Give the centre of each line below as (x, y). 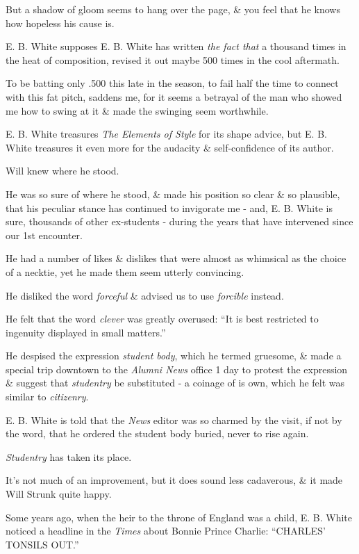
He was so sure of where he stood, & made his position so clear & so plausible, (173, 194)
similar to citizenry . (47, 397)
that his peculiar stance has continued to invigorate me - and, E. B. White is (169, 207)
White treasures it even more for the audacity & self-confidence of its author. (170, 147)
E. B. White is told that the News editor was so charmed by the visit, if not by (174, 419)
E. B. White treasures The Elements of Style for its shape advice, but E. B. (166, 134)
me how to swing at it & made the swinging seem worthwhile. (137, 110)
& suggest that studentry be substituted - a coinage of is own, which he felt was (175, 383)
